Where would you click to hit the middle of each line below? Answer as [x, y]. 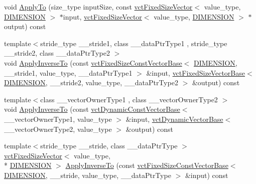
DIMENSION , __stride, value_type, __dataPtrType [88, 175]
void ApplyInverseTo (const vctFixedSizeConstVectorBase [93, 62]
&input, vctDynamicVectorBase [174, 119]
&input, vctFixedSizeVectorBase [196, 72]
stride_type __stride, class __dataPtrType [109, 146]
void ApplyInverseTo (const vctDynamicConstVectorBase [92, 109]
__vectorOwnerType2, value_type [58, 129]
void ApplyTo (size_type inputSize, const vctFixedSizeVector [98, 7]
